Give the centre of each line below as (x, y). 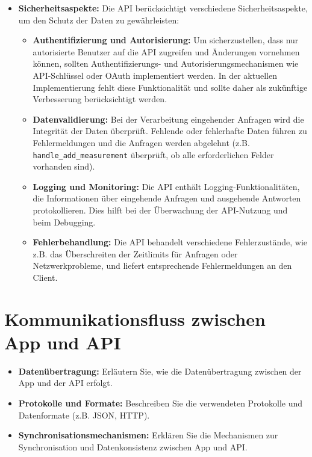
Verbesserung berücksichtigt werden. (100, 99)
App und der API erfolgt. (65, 383)
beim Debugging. (64, 222)
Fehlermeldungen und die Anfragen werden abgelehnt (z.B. (141, 142)
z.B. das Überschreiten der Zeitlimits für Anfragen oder (135, 253)
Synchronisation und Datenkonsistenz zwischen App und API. (133, 446)
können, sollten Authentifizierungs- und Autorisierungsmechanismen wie (166, 63)
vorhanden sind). (64, 166)
